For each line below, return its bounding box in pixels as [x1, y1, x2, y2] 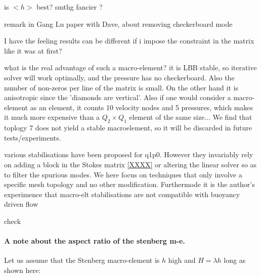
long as [224, 255, 246, 265]
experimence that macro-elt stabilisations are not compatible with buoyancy [4, 189, 240, 199]
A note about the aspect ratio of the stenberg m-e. [4, 236, 185, 246]
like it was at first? [4, 45, 62, 56]
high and [168, 255, 196, 265]
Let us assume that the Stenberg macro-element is [4, 255, 160, 265]
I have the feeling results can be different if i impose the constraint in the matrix [4, 35, 254, 46]
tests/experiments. [4, 132, 61, 143]
